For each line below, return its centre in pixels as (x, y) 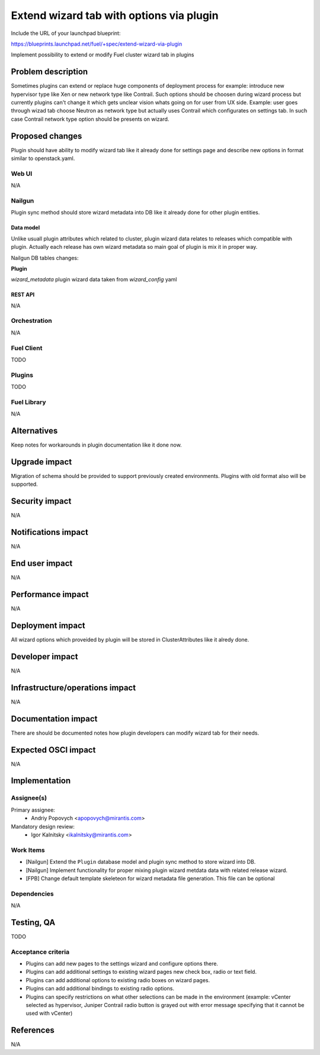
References (33, 1030)
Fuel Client (27, 348)
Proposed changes (47, 136)
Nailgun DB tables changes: (45, 258)
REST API (23, 295)
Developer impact (44, 657)
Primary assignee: (33, 810)
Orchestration (32, 321)
